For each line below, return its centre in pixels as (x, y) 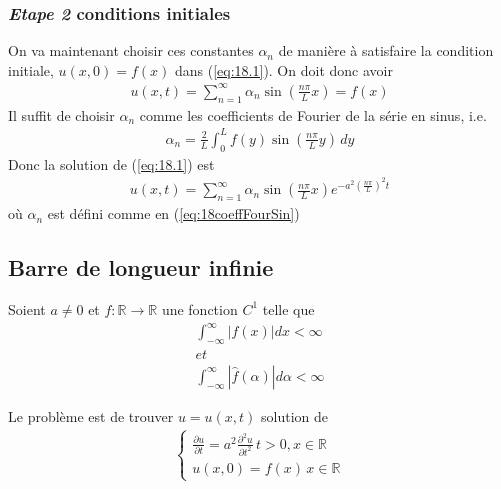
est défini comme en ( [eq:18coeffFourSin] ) (173, 213)
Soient (27, 308)
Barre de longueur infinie (141, 267)
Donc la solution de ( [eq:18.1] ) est (111, 163)
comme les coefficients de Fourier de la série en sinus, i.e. (313, 114)
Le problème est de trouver (91, 415)
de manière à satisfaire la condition (386, 50)
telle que (288, 308)
